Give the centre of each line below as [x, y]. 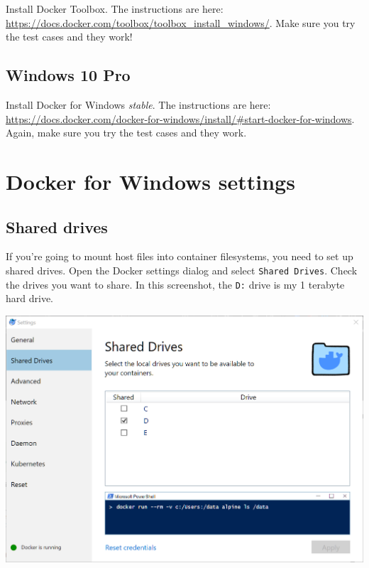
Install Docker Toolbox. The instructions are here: [115, 9]
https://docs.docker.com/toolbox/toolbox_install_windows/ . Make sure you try [181, 22]
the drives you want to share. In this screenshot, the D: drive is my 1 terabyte [175, 284]
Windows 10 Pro [68, 75]
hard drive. [29, 298]
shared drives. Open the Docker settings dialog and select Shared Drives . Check [182, 270]
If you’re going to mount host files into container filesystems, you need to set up [180, 256]
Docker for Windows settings [150, 181]
